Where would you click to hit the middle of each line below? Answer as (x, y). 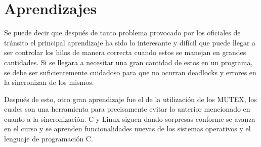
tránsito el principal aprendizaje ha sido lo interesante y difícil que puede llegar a (130, 42)
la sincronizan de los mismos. (49, 82)
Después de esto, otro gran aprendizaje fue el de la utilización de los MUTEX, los (130, 99)
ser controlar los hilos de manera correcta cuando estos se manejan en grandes (125, 52)
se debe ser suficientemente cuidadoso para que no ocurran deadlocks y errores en (130, 72)
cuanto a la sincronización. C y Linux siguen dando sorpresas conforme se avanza (130, 118)
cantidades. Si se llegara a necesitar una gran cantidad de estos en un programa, (128, 62)
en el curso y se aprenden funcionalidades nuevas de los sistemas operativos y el (127, 129)
